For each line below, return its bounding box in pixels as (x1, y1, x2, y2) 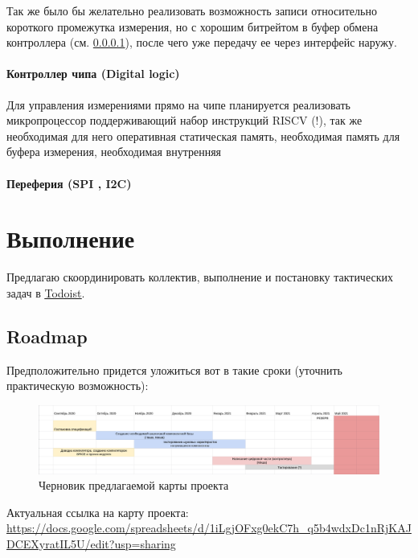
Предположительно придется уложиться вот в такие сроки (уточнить (6, 361, 342, 378)
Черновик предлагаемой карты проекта (39, 477, 229, 494)
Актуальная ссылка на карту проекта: (6, 503, 189, 520)
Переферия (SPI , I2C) (6, 174, 132, 191)
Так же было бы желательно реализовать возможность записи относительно (6, 2, 377, 18)
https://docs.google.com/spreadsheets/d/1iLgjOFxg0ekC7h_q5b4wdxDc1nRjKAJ (6, 519, 412, 536)
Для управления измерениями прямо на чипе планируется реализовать (6, 96, 350, 113)
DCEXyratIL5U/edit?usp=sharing (6, 535, 176, 552)
